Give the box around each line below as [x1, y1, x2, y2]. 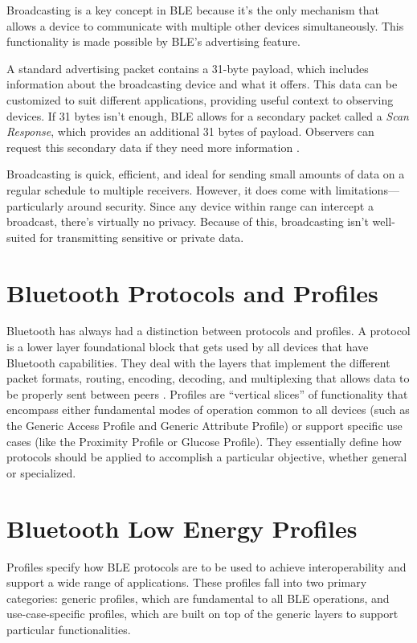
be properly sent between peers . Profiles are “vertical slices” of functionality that [6, 385, 408, 402]
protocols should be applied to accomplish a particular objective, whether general [6, 448, 407, 465]
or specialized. [6, 464, 76, 481]
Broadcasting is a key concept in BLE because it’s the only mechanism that [6, 2, 379, 18]
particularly [6, 197, 64, 214]
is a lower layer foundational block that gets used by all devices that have [6, 338, 369, 355]
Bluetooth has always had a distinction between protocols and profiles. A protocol [6, 322, 411, 339]
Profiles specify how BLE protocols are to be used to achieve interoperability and [6, 558, 407, 575]
